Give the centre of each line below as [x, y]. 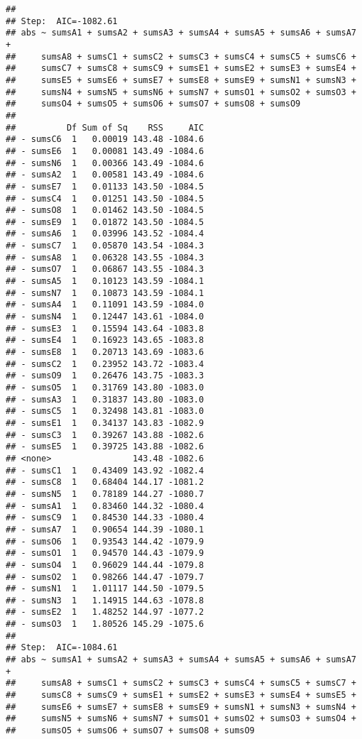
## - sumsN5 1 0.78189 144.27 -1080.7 [105, 494]
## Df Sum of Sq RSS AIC [105, 127]
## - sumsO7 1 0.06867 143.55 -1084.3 [105, 269]
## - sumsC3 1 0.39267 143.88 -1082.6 [105, 435]
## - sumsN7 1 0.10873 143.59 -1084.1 [105, 293]
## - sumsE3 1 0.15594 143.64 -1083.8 [105, 328]
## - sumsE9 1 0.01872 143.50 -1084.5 [105, 222]
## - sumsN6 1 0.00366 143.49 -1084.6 [105, 163]
